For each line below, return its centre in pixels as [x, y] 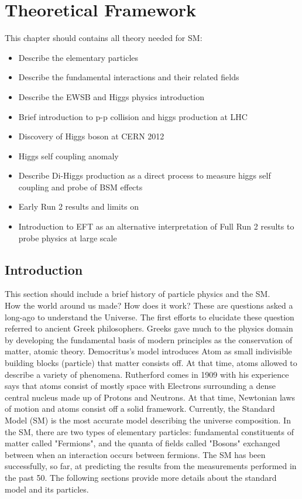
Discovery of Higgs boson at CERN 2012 [91, 136]
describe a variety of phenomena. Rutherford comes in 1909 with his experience [147, 374]
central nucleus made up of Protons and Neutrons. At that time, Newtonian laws [150, 397]
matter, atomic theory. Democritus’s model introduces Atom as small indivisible [148, 351]
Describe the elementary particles [78, 57]
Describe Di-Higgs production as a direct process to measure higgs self [145, 175]
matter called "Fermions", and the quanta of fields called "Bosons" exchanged [143, 443]
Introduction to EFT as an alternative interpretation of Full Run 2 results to [156, 226]
